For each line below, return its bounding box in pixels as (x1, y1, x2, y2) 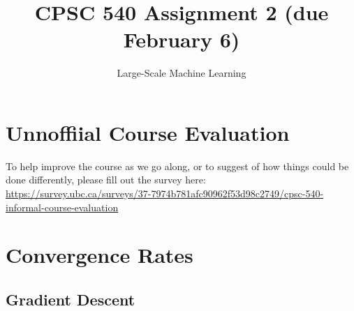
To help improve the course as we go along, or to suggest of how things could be (6, 158, 349, 173)
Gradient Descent (6, 288, 135, 310)
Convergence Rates (6, 241, 193, 269)
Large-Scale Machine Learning (117, 66, 246, 80)
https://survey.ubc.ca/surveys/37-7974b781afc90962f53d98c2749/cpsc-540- (6, 186, 324, 201)
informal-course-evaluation (6, 199, 119, 214)
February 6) (123, 25, 240, 54)
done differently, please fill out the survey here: (6, 172, 206, 187)
